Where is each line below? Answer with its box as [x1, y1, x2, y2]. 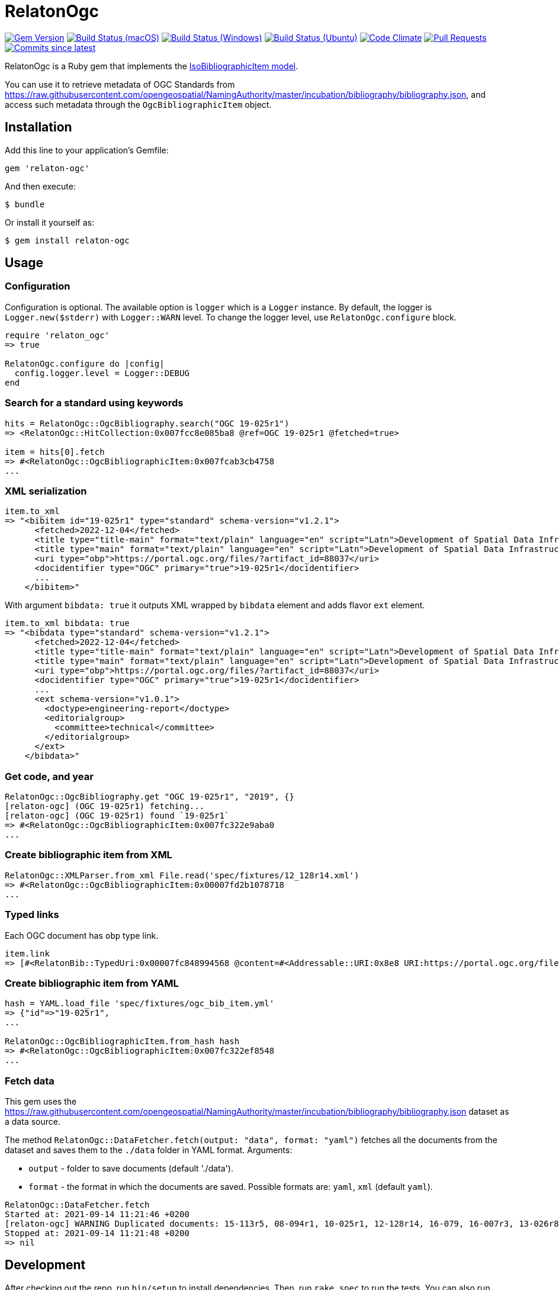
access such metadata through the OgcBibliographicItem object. [5, 99, 272, 110]
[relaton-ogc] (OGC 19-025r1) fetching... [5, 801, 205, 811]
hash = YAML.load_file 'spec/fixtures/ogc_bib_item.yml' [5, 999, 275, 1009]
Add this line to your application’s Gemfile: [5, 145, 169, 155]
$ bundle [5, 199, 45, 209]
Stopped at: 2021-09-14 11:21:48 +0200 [5, 1228, 189, 1238]
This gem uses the [5, 1096, 77, 1107]
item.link [5, 948, 50, 958]
